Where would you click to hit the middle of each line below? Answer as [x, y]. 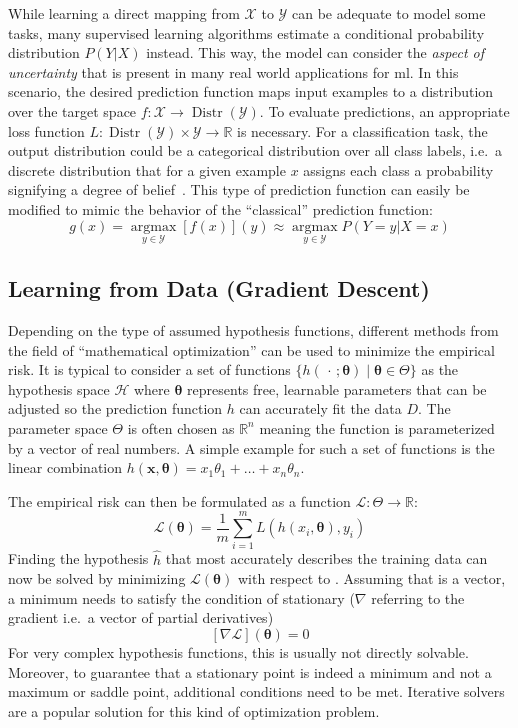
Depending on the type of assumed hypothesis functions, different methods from [253, 329]
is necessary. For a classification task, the [362, 130]
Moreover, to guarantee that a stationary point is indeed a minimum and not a [250, 671]
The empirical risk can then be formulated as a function [179, 500]
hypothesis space [59, 388]
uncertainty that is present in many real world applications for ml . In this [233, 71]
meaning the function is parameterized [377, 427]
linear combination [65, 467]
